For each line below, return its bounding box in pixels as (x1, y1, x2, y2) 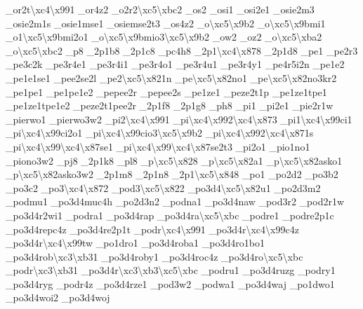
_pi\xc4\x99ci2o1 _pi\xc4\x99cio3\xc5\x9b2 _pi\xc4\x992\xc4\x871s (6, 125, 314, 140)
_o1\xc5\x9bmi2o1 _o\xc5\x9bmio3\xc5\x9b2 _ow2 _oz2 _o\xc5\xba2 (6, 29, 322, 44)
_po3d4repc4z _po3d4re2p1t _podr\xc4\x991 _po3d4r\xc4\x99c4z (6, 221, 299, 236)
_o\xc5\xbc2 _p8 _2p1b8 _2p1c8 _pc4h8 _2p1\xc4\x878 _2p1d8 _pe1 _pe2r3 (6, 43, 358, 57)
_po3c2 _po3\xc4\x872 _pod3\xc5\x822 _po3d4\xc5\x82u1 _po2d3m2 (6, 180, 321, 195)
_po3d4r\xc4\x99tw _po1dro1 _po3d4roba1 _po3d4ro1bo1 (6, 235, 265, 250)
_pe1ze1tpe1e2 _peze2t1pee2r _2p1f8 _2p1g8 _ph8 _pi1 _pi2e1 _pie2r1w (6, 98, 334, 113)
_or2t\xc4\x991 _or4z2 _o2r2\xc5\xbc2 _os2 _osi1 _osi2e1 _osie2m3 (6, 2, 315, 16)
